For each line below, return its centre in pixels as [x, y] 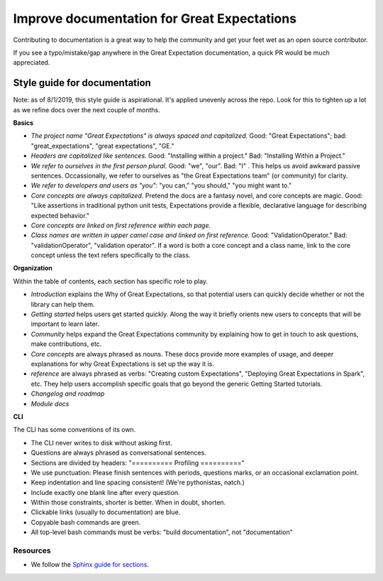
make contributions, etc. [66, 344]
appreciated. [32, 63]
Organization [33, 268]
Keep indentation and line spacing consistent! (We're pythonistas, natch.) [138, 482]
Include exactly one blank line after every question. [105, 492]
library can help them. [63, 304]
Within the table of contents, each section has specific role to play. [111, 281]
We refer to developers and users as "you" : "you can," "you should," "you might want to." [161, 185]
